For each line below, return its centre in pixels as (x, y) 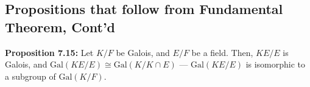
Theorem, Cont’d (60, 26)
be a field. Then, (222, 52)
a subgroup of (30, 76)
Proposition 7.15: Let (49, 52)
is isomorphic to (276, 64)
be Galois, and (143, 52)
